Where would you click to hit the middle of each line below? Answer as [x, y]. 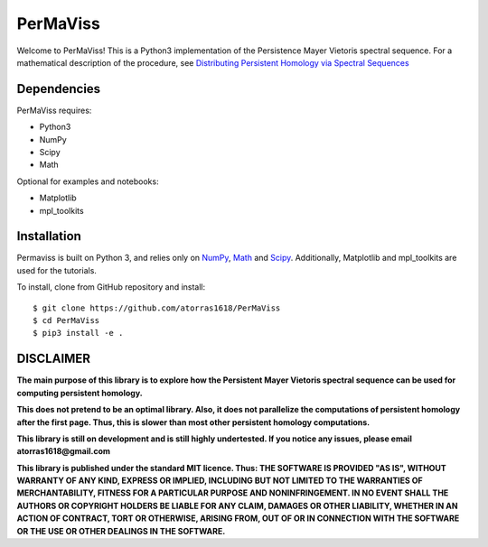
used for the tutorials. [56, 270]
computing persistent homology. [80, 393]
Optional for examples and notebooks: [88, 181]
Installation [49, 236]
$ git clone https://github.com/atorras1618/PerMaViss [157, 308]
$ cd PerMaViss [66, 321]
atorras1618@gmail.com [64, 451]
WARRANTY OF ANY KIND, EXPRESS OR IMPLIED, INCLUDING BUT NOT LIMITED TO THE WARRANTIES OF [220, 481]
